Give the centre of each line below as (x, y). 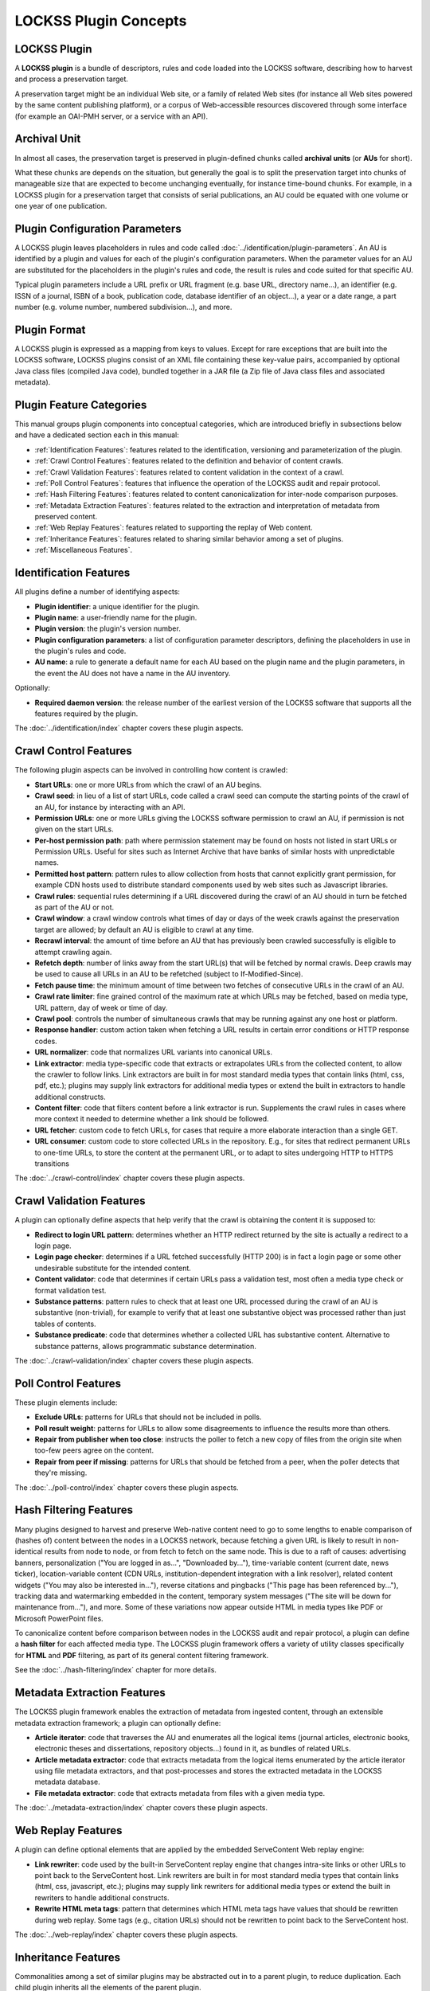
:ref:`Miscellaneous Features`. (84, 550)
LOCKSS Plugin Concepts (101, 21)
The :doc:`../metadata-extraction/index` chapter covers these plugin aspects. (141, 1808)
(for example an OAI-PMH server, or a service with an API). (111, 116)
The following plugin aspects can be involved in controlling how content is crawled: (151, 770)
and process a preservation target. (72, 79)
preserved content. (66, 517)
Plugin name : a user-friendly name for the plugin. (116, 617)
